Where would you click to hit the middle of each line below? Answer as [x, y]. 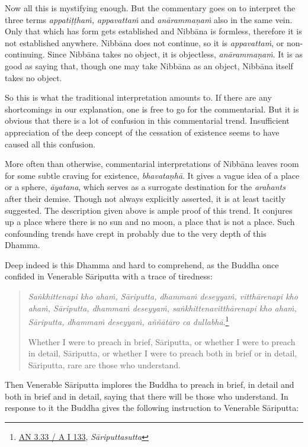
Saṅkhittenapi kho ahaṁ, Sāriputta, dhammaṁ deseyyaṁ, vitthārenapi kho [163, 296]
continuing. [25, 54]
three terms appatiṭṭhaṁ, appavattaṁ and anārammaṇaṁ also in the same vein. [149, 19]
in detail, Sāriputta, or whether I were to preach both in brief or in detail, [163, 353]
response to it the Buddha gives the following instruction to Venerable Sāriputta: [152, 408]
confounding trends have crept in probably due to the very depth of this [136, 233]
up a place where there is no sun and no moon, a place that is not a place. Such [150, 222]
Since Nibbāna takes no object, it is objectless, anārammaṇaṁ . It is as [175, 54]
